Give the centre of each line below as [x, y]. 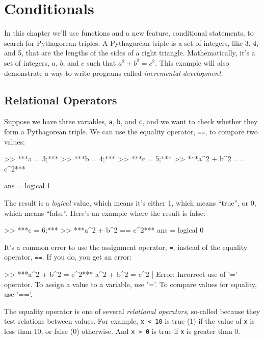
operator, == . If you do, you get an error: [68, 257]
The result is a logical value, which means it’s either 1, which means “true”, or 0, [130, 202]
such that [101, 62]
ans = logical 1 [28, 186]
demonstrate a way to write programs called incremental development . [114, 73]
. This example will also [192, 62]
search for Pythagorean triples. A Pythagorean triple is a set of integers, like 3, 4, [131, 42]
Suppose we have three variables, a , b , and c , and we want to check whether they [131, 121]
